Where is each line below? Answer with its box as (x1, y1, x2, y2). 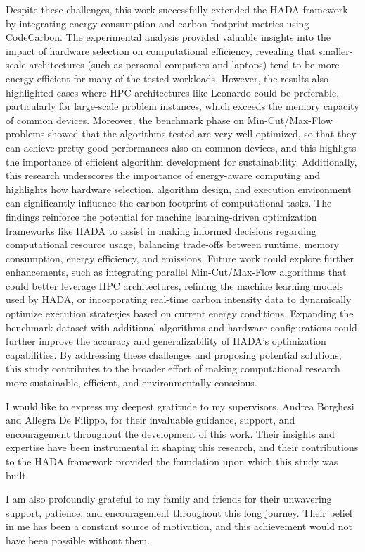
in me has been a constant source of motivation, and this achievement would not (6, 519, 353, 534)
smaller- (319, 43, 353, 58)
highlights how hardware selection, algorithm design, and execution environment (6, 181, 352, 196)
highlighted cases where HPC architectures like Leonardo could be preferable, (6, 85, 340, 99)
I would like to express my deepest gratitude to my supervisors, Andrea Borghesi (6, 398, 354, 413)
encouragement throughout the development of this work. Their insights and (6, 426, 335, 441)
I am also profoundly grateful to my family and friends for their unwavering (6, 491, 332, 506)
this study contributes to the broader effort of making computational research (6, 361, 340, 376)
